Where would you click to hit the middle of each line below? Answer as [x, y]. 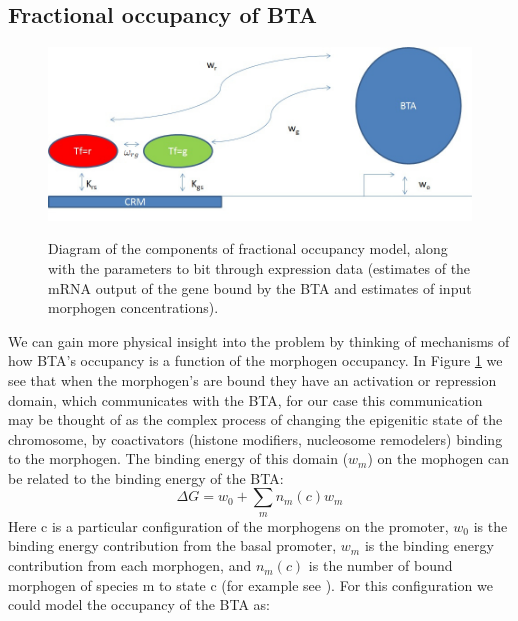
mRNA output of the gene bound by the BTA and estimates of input [260, 287]
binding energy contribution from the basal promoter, [172, 545]
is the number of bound [380, 565]
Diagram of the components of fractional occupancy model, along [248, 248]
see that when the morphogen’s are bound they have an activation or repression [252, 379]
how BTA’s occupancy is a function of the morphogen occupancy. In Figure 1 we [255, 360]
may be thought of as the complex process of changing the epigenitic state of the [255, 419]
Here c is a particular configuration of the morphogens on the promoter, [228, 525]
